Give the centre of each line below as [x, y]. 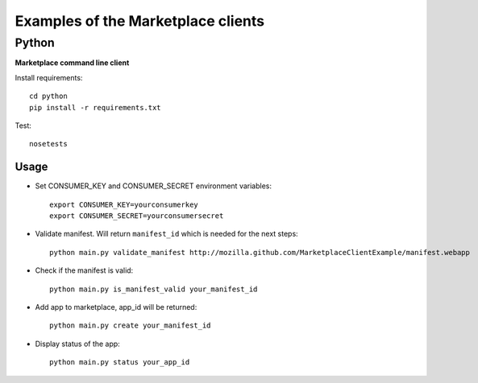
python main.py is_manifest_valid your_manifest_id [154, 289]
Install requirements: [49, 77]
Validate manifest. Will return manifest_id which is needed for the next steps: [166, 234]
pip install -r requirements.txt [95, 107]
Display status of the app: [77, 344]
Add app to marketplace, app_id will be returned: [116, 307]
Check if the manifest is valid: [84, 270]
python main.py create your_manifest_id [130, 325]
